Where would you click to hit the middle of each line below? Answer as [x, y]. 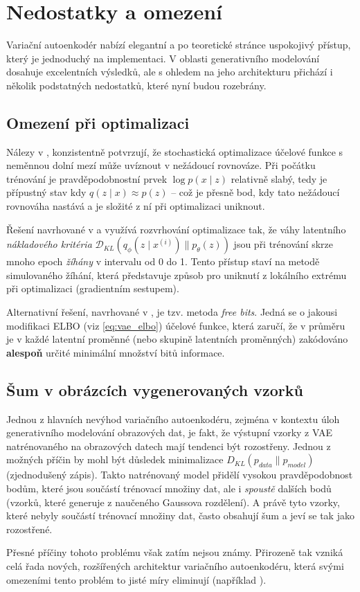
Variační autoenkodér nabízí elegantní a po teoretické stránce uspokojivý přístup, [179, 45]
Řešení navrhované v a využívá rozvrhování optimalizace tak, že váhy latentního [176, 229]
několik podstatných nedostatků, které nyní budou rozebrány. [136, 85]
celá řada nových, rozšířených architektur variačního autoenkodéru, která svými [175, 565]
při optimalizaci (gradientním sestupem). [93, 288]
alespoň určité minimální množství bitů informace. [116, 352]
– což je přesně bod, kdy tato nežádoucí [255, 192]
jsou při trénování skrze [283, 244]
